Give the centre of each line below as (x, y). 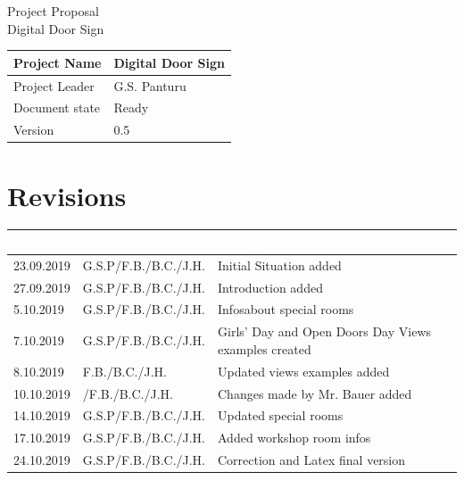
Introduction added (270, 287)
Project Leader (54, 85)
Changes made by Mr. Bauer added (315, 393)
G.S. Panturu (150, 85)
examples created (265, 348)
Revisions (67, 195)
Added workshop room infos (294, 438)
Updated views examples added (304, 371)
